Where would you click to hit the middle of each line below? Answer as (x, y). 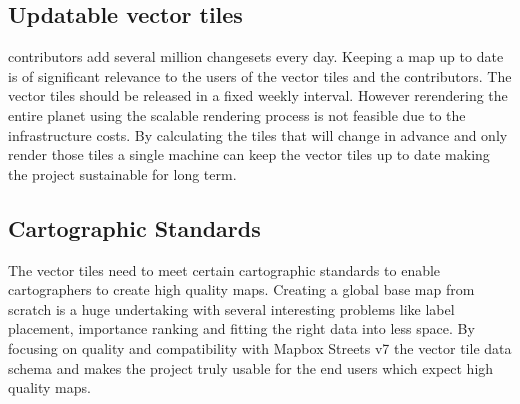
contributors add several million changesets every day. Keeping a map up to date (256, 56)
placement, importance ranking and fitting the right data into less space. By (241, 328)
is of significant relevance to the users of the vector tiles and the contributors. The (260, 75)
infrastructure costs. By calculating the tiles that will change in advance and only (258, 134)
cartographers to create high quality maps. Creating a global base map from (241, 289)
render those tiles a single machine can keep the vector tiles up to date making (249, 154)
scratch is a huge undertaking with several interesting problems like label (231, 308)
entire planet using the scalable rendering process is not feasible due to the (237, 114)
